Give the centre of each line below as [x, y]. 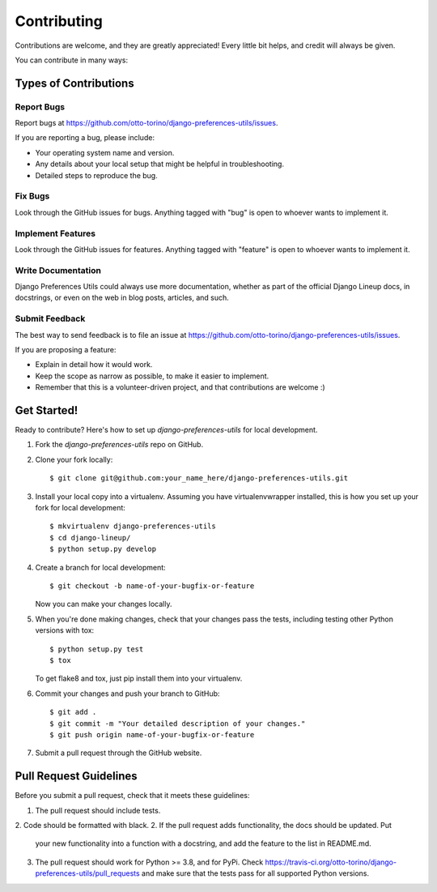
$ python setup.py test [97, 649]
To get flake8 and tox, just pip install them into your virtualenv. [139, 679]
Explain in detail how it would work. [94, 365]
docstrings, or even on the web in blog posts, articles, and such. [122, 298]
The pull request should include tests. [98, 810]
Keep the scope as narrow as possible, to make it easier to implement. [152, 376]
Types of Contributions [74, 83]
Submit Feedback [50, 318]
